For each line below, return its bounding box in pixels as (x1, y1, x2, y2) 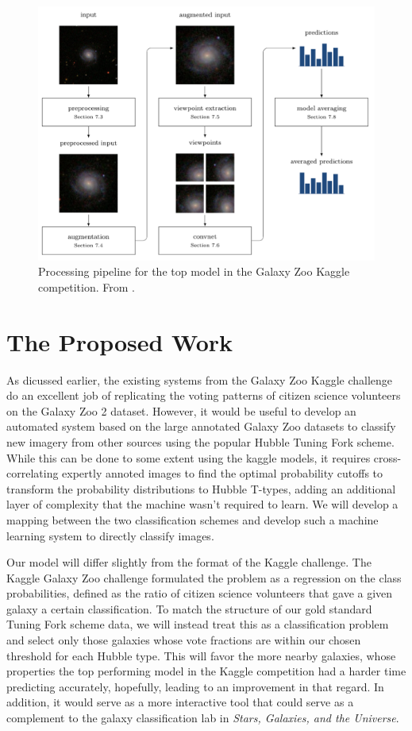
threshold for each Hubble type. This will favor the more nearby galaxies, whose (6, 647, 396, 663)
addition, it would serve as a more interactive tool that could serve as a (6, 694, 354, 710)
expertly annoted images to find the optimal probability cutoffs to (62, 465, 383, 482)
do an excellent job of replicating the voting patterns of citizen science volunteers (6, 387, 401, 404)
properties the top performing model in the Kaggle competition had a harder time (6, 663, 406, 679)
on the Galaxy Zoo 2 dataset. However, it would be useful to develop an (6, 402, 356, 419)
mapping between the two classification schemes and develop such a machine (6, 511, 379, 528)
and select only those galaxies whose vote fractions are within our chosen (6, 632, 361, 648)
